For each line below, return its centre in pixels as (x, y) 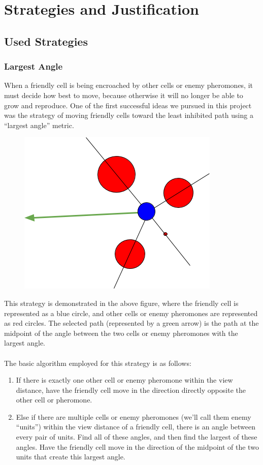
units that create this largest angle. (71, 457)
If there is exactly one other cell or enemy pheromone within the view (124, 380)
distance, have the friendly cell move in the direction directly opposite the (131, 390)
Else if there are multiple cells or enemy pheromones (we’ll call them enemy (134, 416)
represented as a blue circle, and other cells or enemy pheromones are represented (131, 313)
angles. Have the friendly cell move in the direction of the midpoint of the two (137, 446)
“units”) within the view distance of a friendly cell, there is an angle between (136, 427)
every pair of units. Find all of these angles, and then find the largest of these (137, 437)
